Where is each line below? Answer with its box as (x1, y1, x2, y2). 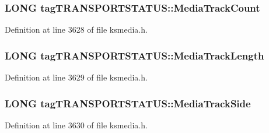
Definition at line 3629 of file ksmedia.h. (5, 71, 148, 83)
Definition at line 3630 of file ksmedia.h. (5, 118, 148, 131)
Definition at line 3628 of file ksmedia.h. (5, 23, 148, 36)
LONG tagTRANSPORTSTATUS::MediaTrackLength (5, 48, 264, 62)
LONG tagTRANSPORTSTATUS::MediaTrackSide (5, 96, 251, 110)
